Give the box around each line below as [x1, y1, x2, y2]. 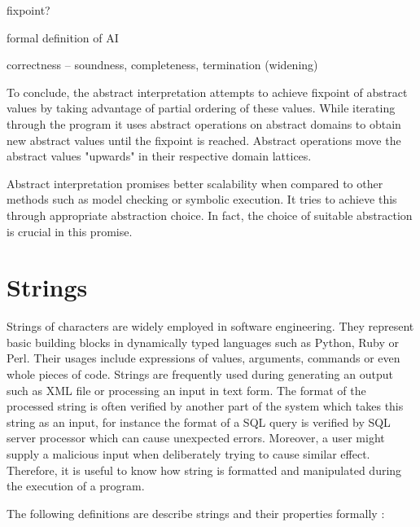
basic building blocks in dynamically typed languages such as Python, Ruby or [7, 333, 399, 350]
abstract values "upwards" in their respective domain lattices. [7, 147, 312, 165]
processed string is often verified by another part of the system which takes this [7, 397, 404, 415]
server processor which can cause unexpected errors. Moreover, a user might [7, 429, 385, 446]
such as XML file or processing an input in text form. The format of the [7, 381, 366, 398]
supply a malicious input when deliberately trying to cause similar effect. [7, 446, 370, 462]
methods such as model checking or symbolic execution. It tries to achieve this [7, 191, 397, 208]
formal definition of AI [7, 29, 119, 46]
